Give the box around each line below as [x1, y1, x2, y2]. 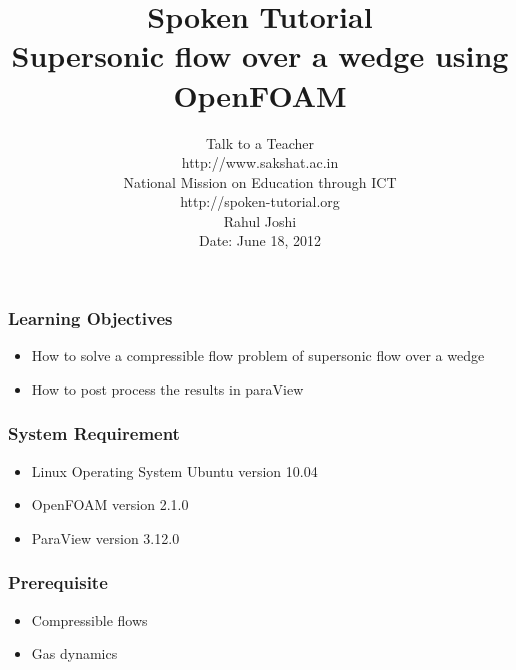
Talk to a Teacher [205, 132, 315, 153]
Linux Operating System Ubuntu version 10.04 [31, 460, 318, 481]
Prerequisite [8, 570, 108, 595]
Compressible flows [31, 609, 148, 630]
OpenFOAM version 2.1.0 [31, 494, 189, 515]
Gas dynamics [31, 643, 118, 664]
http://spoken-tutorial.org [180, 191, 340, 212]
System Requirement [8, 421, 180, 446]
